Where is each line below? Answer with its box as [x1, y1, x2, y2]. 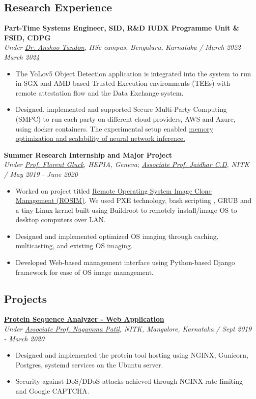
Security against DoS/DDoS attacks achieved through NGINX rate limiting [15, 376, 243, 386]
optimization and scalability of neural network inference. [15, 133, 185, 143]
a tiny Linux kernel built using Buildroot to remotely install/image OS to [15, 204, 237, 215]
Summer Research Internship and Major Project [4, 149, 172, 160]
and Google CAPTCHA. [15, 386, 89, 396]
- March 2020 [4, 333, 45, 343]
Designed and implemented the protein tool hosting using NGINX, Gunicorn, [15, 350, 249, 360]
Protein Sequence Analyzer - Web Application [4, 314, 164, 324]
